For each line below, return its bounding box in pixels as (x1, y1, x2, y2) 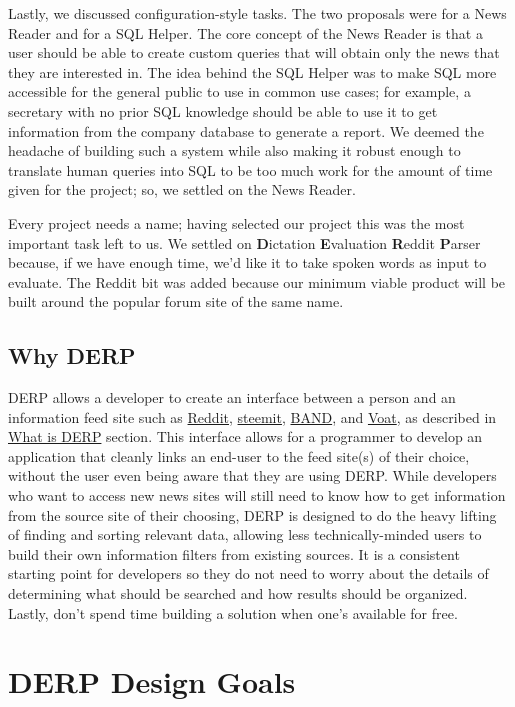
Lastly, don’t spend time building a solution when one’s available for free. (8, 602, 458, 623)
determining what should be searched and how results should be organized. (8, 583, 468, 604)
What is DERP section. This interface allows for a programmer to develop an (8, 426, 483, 447)
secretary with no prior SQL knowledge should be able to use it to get (8, 100, 438, 121)
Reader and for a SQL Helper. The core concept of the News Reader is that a (8, 22, 483, 43)
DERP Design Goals (8, 661, 296, 702)
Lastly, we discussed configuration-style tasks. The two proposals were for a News (8, 3, 507, 23)
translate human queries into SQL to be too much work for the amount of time (8, 159, 493, 180)
